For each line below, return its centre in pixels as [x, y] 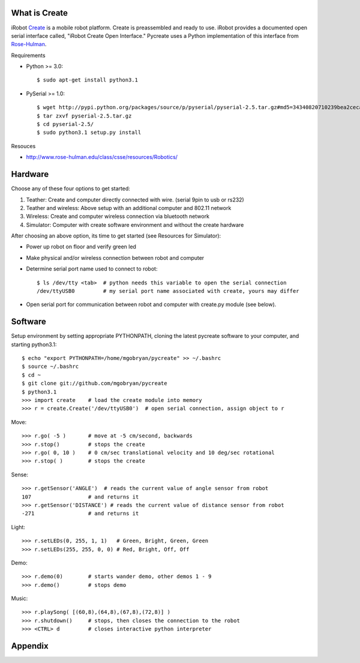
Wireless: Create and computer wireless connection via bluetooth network [118, 217]
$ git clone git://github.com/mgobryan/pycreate [94, 383]
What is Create [40, 13]
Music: [19, 598]
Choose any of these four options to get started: [70, 188]
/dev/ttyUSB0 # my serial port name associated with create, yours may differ [168, 291]
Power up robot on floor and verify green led [81, 247]
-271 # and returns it [80, 514]
